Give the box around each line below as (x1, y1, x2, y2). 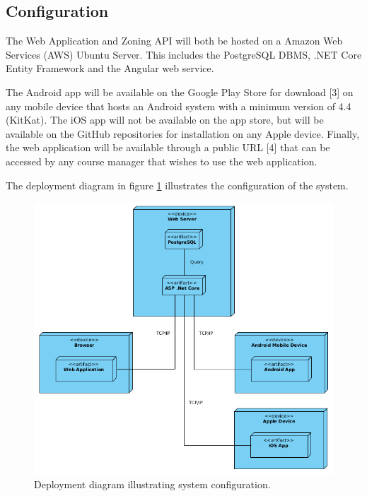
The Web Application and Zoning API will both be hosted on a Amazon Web (6, 33, 343, 48)
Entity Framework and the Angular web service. (6, 61, 214, 76)
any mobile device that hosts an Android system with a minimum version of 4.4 (6, 98, 351, 113)
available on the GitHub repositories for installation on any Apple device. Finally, (6, 126, 360, 141)
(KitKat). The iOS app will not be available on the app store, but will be (6, 112, 324, 127)
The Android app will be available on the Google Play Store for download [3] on (6, 84, 354, 99)
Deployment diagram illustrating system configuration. (34, 476, 271, 491)
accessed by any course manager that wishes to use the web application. (6, 153, 318, 168)
